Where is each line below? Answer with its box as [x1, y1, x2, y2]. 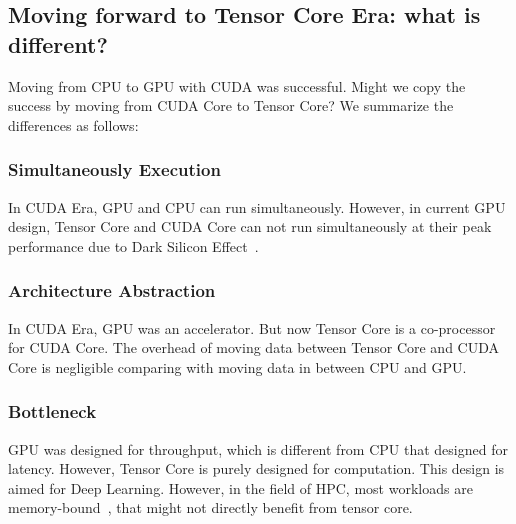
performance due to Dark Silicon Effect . [8, 235, 259, 256]
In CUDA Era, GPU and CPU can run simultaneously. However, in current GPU [8, 196, 506, 217]
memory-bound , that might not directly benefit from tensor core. [8, 497, 413, 518]
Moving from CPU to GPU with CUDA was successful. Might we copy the [8, 75, 466, 96]
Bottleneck [8, 399, 97, 424]
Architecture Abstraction [8, 278, 216, 303]
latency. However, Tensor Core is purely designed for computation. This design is [8, 458, 505, 479]
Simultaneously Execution [8, 157, 221, 182]
